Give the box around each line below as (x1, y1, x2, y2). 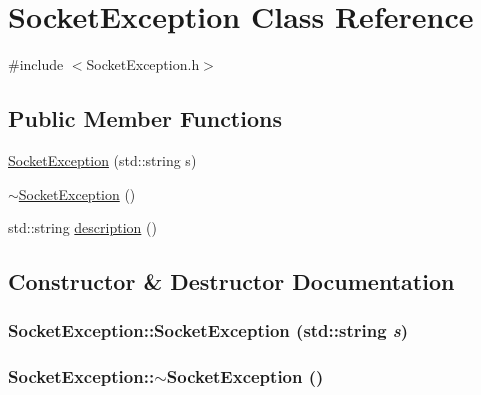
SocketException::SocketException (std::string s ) (8, 318, 409, 343)
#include (8, 54, 64, 75)
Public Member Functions (8, 103, 282, 134)
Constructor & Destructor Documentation (8, 266, 455, 297)
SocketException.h (86, 54, 200, 75)
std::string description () (8, 217, 157, 238)
